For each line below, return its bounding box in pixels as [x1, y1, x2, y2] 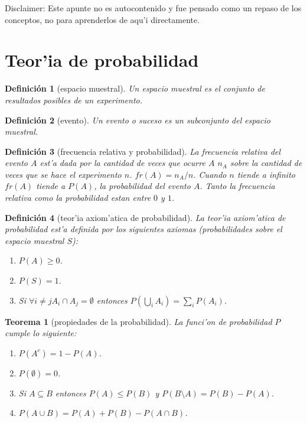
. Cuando [193, 168, 227, 180]
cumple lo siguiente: [5, 327, 77, 339]
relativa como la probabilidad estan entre [5, 191, 151, 204]
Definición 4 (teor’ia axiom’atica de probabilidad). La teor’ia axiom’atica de [5, 211, 286, 223]
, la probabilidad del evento [94, 180, 191, 192]
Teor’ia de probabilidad [5, 48, 199, 72]
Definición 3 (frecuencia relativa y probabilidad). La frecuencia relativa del [5, 145, 281, 157]
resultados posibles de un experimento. [5, 93, 143, 106]
